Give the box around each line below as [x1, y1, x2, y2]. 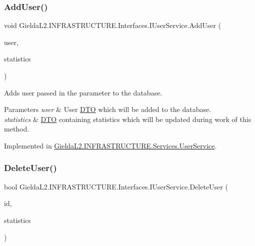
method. [4, 123, 29, 134]
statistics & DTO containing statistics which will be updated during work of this [4, 113, 251, 124]
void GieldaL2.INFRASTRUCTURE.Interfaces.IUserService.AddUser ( [4, 20, 221, 30]
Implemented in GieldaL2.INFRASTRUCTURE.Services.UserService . [4, 140, 217, 150]
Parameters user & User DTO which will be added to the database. [4, 104, 211, 114]
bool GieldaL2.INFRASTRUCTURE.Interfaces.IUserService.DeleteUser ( [4, 181, 228, 191]
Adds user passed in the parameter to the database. [4, 87, 162, 97]
